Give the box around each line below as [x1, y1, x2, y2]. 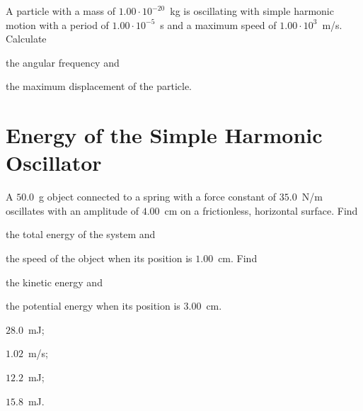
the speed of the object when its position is [6, 251, 192, 266]
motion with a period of [6, 17, 109, 32]
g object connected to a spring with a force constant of [39, 189, 277, 204]
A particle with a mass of [6, 4, 115, 18]
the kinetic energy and [6, 274, 103, 289]
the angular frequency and [6, 55, 120, 69]
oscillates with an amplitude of [6, 203, 139, 218]
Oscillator [6, 148, 102, 177]
